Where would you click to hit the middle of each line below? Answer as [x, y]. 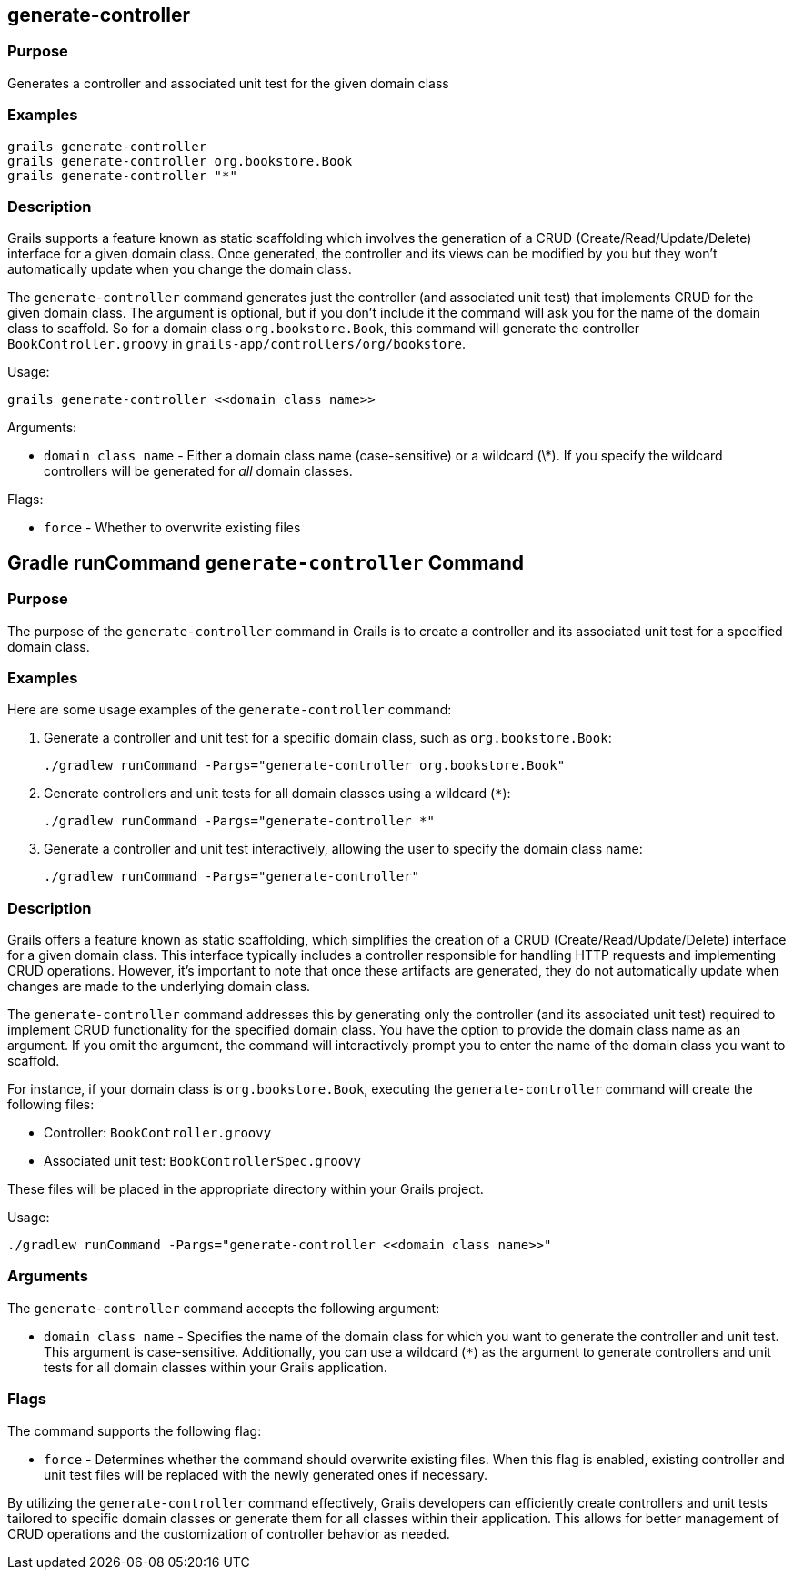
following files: [51, 1105]
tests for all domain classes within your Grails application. [216, 1367]
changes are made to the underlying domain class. [159, 986]
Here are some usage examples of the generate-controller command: [230, 710]
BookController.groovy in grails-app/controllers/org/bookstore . [237, 344]
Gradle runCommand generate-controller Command [266, 562]
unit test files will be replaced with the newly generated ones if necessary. [266, 1474]
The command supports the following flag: [135, 1430]
